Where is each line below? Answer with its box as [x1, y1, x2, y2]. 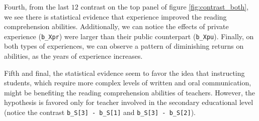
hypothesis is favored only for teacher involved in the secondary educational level [4, 97, 253, 107]
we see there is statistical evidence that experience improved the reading [4, 11, 227, 22]
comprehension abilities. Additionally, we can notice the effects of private [4, 21, 229, 32]
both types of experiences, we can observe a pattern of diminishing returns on [4, 41, 244, 51]
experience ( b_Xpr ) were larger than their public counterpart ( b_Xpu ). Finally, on [4, 31, 254, 41]
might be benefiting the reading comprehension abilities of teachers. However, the [4, 87, 255, 97]
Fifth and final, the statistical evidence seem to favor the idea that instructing [4, 67, 245, 78]
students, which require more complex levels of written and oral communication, [4, 77, 251, 88]
